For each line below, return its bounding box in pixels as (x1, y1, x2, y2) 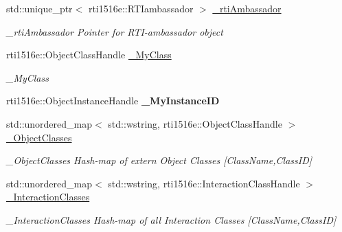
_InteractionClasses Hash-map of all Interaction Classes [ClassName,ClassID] (6, 212, 337, 227)
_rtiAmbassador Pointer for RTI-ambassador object (6, 24, 223, 38)
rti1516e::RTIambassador (88, 1, 194, 15)
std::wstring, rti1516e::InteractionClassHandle (108, 176, 300, 190)
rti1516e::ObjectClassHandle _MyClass (6, 47, 172, 62)
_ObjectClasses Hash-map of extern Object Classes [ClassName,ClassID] (6, 153, 312, 167)
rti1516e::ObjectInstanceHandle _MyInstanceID (6, 93, 220, 108)
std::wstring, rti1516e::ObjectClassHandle (108, 116, 282, 130)
